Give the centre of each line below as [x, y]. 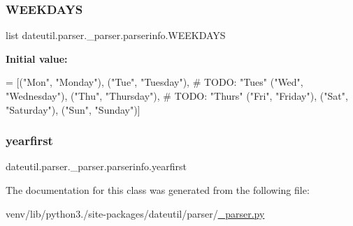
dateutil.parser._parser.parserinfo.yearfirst [96, 166]
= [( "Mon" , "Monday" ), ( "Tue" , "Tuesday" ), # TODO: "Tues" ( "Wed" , [154, 82]
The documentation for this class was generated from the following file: [158, 190]
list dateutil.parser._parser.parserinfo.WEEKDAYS [116, 35]
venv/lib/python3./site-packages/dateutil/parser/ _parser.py [135, 213]
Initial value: [37, 58]
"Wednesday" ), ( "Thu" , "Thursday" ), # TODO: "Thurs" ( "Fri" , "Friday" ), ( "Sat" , [177, 96]
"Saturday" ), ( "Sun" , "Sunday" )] [73, 109]
